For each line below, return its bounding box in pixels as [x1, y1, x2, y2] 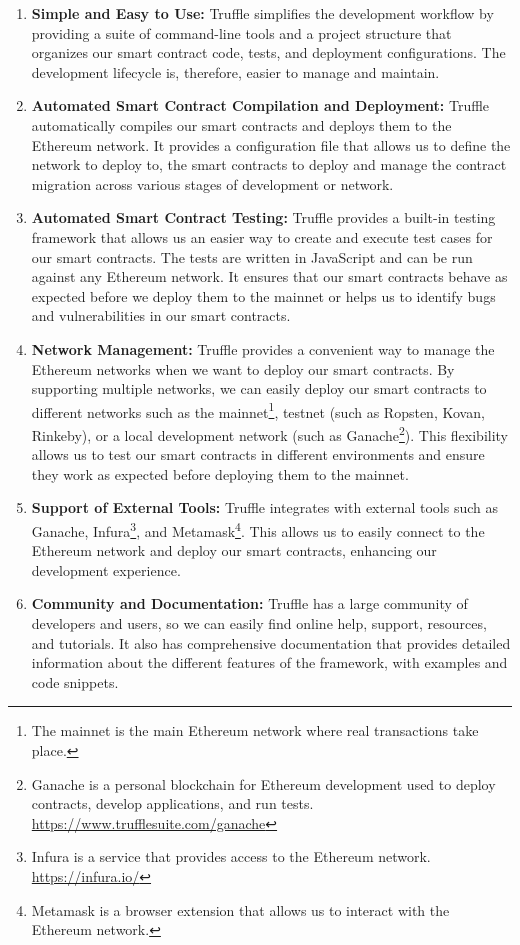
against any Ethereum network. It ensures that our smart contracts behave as [31, 266, 508, 287]
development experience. [31, 559, 181, 580]
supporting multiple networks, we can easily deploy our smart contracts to [31, 378, 487, 399]
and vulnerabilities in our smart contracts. [31, 305, 291, 326]
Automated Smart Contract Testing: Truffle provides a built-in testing [31, 207, 496, 228]
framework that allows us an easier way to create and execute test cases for [31, 226, 493, 247]
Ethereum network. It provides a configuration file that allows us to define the [31, 134, 511, 155]
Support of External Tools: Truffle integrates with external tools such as [31, 497, 498, 518]
